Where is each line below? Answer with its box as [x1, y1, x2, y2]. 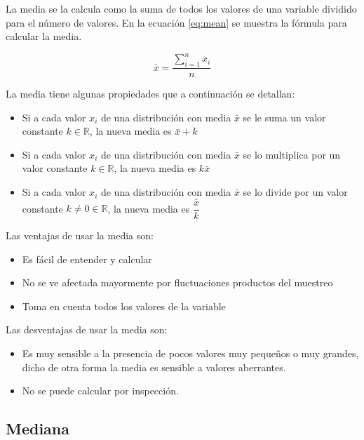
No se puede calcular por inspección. [22, 383, 179, 398]
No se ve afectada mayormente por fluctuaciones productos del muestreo [22, 275, 333, 290]
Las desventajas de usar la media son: [6, 322, 168, 337]
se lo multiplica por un [243, 147, 341, 161]
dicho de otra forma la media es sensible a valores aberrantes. [22, 359, 286, 374]
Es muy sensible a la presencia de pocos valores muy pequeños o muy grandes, [22, 345, 359, 360]
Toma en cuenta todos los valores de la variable [22, 298, 226, 313]
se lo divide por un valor [243, 185, 348, 199]
